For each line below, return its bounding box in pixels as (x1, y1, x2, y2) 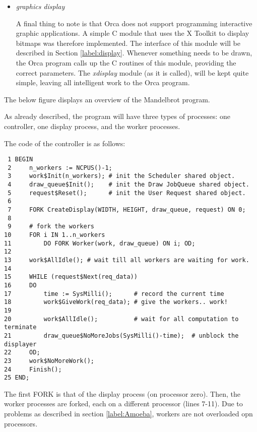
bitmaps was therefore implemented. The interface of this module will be (16, 37, 241, 48)
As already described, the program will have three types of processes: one (4, 111, 231, 121)
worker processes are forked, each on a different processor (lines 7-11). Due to (4, 398, 243, 409)
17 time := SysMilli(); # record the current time (4, 290, 224, 297)
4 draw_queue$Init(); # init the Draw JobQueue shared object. (8, 181, 249, 189)
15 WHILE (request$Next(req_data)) (4, 273, 138, 281)
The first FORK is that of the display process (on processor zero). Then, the (4, 388, 240, 399)
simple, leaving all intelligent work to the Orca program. (16, 77, 190, 88)
